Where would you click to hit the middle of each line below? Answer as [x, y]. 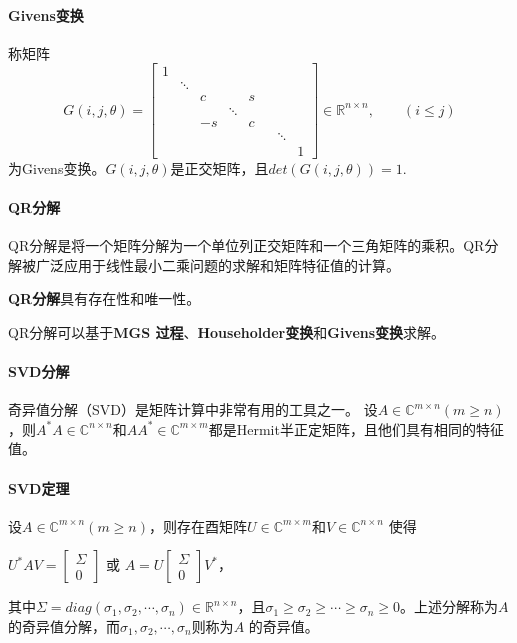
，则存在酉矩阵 [197, 525]
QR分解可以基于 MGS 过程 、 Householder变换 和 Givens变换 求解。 [227, 331]
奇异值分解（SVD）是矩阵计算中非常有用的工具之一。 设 [193, 409]
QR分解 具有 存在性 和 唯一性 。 [104, 298]
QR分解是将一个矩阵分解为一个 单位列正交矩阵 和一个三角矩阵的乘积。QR [246, 245]
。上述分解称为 [448, 606]
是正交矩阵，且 [219, 167]
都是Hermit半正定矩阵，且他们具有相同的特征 [356, 428]
